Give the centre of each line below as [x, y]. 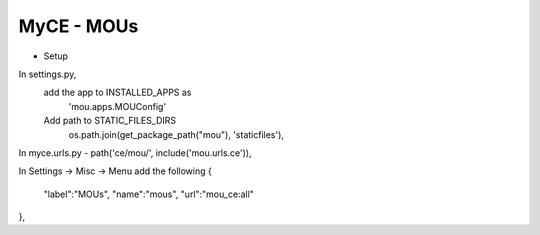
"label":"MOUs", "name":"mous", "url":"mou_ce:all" [149, 194]
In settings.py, [47, 74]
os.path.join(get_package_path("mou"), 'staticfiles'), [176, 134]
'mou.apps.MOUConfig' [117, 106]
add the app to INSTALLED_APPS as [117, 92]
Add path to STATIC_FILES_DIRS [110, 121]
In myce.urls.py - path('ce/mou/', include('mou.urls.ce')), [135, 152]
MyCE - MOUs [78, 26]
